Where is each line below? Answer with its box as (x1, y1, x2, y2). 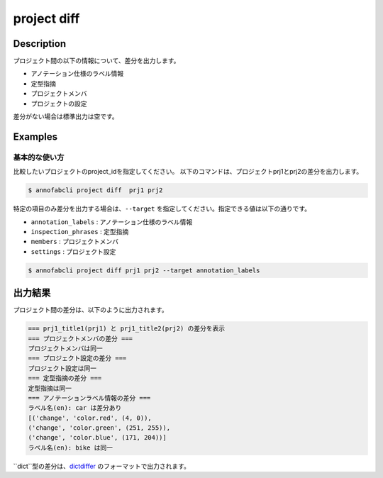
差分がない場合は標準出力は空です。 (13, 112, 118, 121)
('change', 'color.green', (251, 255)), (28, 424, 170, 432)
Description (13, 38, 67, 50)
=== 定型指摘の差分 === (28, 374, 102, 382)
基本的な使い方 (13, 152, 65, 162)
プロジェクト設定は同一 (28, 364, 97, 372)
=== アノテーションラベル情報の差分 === (28, 394, 151, 402)
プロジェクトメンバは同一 (28, 344, 103, 352)
